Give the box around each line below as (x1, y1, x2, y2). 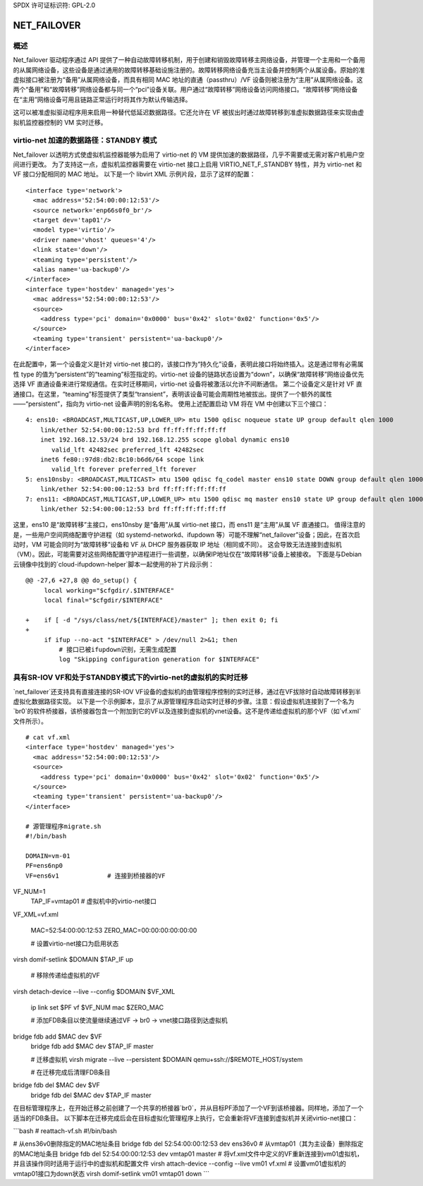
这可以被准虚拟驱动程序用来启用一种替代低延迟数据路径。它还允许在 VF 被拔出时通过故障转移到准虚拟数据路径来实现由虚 (13, 108, 364, 116)
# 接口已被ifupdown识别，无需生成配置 (59, 646, 177, 653)
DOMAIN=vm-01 (25, 852, 70, 860)
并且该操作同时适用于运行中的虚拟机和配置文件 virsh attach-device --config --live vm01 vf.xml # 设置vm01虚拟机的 (13, 1159, 347, 1168)
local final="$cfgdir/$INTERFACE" (44, 596, 164, 605)
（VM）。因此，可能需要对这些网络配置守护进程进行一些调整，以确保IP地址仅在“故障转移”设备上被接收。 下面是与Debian (13, 550, 362, 559)
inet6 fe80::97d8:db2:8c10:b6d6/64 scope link (39, 455, 204, 464)
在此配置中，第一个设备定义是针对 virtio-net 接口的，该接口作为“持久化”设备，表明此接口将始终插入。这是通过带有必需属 (13, 360, 364, 368)
